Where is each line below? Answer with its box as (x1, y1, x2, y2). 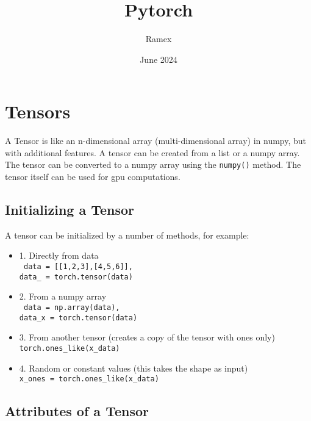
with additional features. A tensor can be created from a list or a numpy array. (5, 146, 300, 159)
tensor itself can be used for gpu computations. (5, 170, 181, 183)
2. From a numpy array (19, 290, 107, 303)
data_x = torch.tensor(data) (19, 313, 138, 322)
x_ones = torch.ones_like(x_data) (19, 375, 159, 384)
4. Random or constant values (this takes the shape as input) (19, 361, 248, 374)
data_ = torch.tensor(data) (19, 272, 133, 281)
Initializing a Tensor (5, 200, 135, 219)
